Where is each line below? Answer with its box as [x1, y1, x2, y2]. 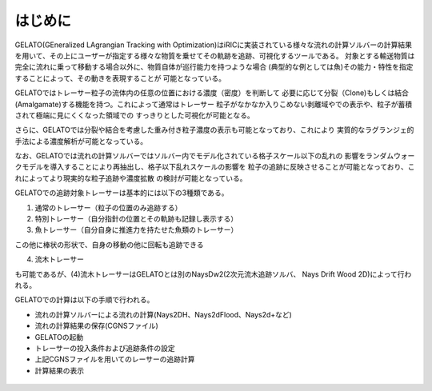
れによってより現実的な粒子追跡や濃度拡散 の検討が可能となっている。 [14, 173, 247, 183]
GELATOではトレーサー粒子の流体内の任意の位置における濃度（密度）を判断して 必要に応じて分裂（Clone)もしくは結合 [14, 88, 410, 98]
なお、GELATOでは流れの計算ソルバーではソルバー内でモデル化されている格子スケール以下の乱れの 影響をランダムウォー [14, 151, 415, 161]
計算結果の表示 [34, 365, 84, 375]
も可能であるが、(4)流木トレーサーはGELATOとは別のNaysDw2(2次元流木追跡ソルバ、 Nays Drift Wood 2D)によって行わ [14, 269, 412, 279]
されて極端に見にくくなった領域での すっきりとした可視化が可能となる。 [14, 110, 255, 120]
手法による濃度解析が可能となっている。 [14, 136, 148, 146]
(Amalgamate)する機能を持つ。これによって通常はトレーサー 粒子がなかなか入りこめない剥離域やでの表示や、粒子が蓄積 [14, 99, 413, 109]
